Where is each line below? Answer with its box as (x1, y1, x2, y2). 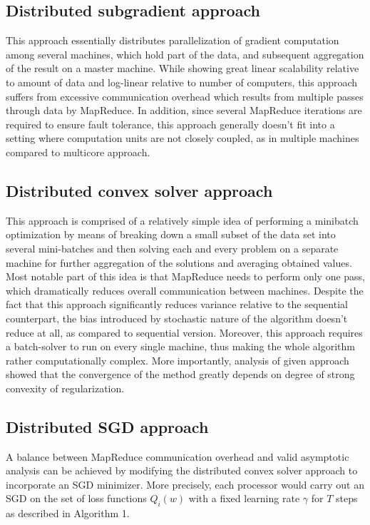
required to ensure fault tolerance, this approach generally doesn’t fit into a (6, 116, 335, 131)
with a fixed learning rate (188, 491, 300, 506)
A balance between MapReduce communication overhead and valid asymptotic (6, 449, 349, 464)
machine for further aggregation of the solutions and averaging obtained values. (6, 255, 352, 270)
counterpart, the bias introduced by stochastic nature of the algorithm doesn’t (6, 310, 348, 325)
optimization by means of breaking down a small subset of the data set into (6, 227, 336, 242)
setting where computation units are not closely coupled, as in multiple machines (6, 131, 359, 146)
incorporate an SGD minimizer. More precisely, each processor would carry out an (6, 476, 364, 491)
